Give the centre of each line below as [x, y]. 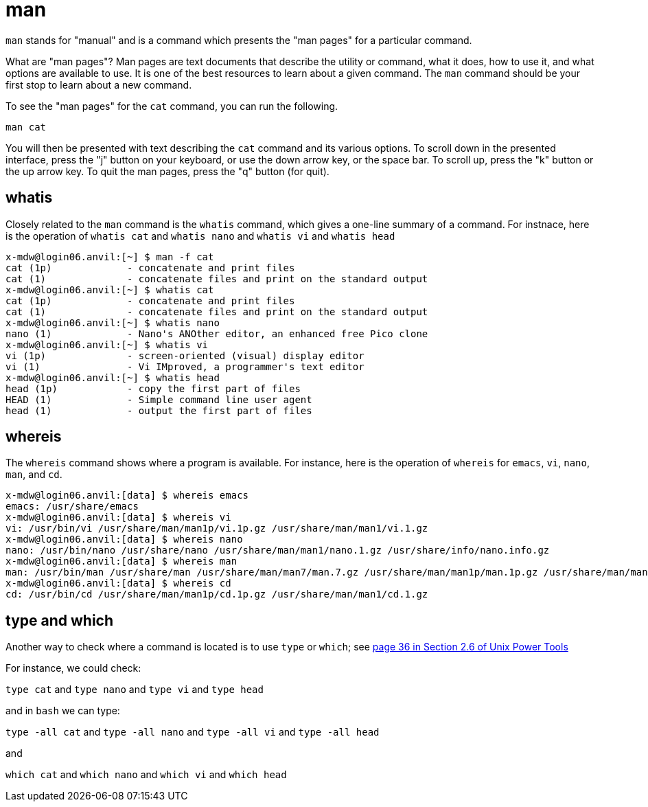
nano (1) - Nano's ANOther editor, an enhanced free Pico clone [217, 333]
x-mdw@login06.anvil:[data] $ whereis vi [118, 518]
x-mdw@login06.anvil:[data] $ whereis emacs [127, 496]
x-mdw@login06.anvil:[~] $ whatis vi [107, 344]
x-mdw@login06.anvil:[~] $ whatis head [113, 377]
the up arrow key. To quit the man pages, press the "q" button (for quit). [167, 171]
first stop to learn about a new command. [99, 84]
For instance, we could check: [73, 668]
